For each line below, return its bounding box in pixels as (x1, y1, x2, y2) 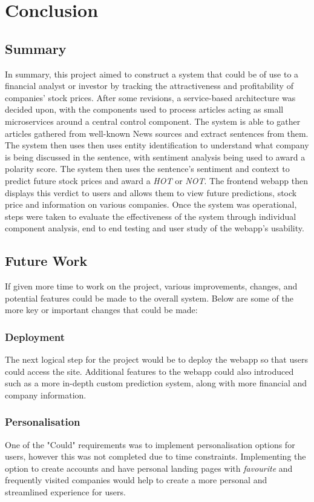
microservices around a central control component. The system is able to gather (5, 114, 301, 127)
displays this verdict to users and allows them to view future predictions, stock (5, 186, 297, 199)
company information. (5, 388, 87, 401)
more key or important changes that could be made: (5, 303, 198, 316)
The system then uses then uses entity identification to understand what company (5, 139, 309, 151)
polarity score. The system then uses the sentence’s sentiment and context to (5, 162, 290, 175)
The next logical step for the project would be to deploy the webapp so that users (5, 353, 308, 366)
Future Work (5, 251, 88, 270)
